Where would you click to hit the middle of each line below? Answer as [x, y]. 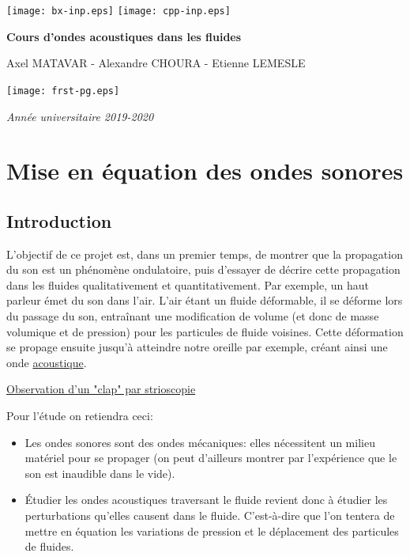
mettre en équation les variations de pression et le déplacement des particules [212, 530]
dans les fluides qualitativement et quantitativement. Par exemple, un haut [188, 284]
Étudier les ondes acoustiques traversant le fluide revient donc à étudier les [206, 500]
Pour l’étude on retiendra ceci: [80, 416]
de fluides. [49, 546]
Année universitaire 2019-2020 [80, 116]
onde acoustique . [47, 362]
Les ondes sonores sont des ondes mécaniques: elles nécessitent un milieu [200, 442]
